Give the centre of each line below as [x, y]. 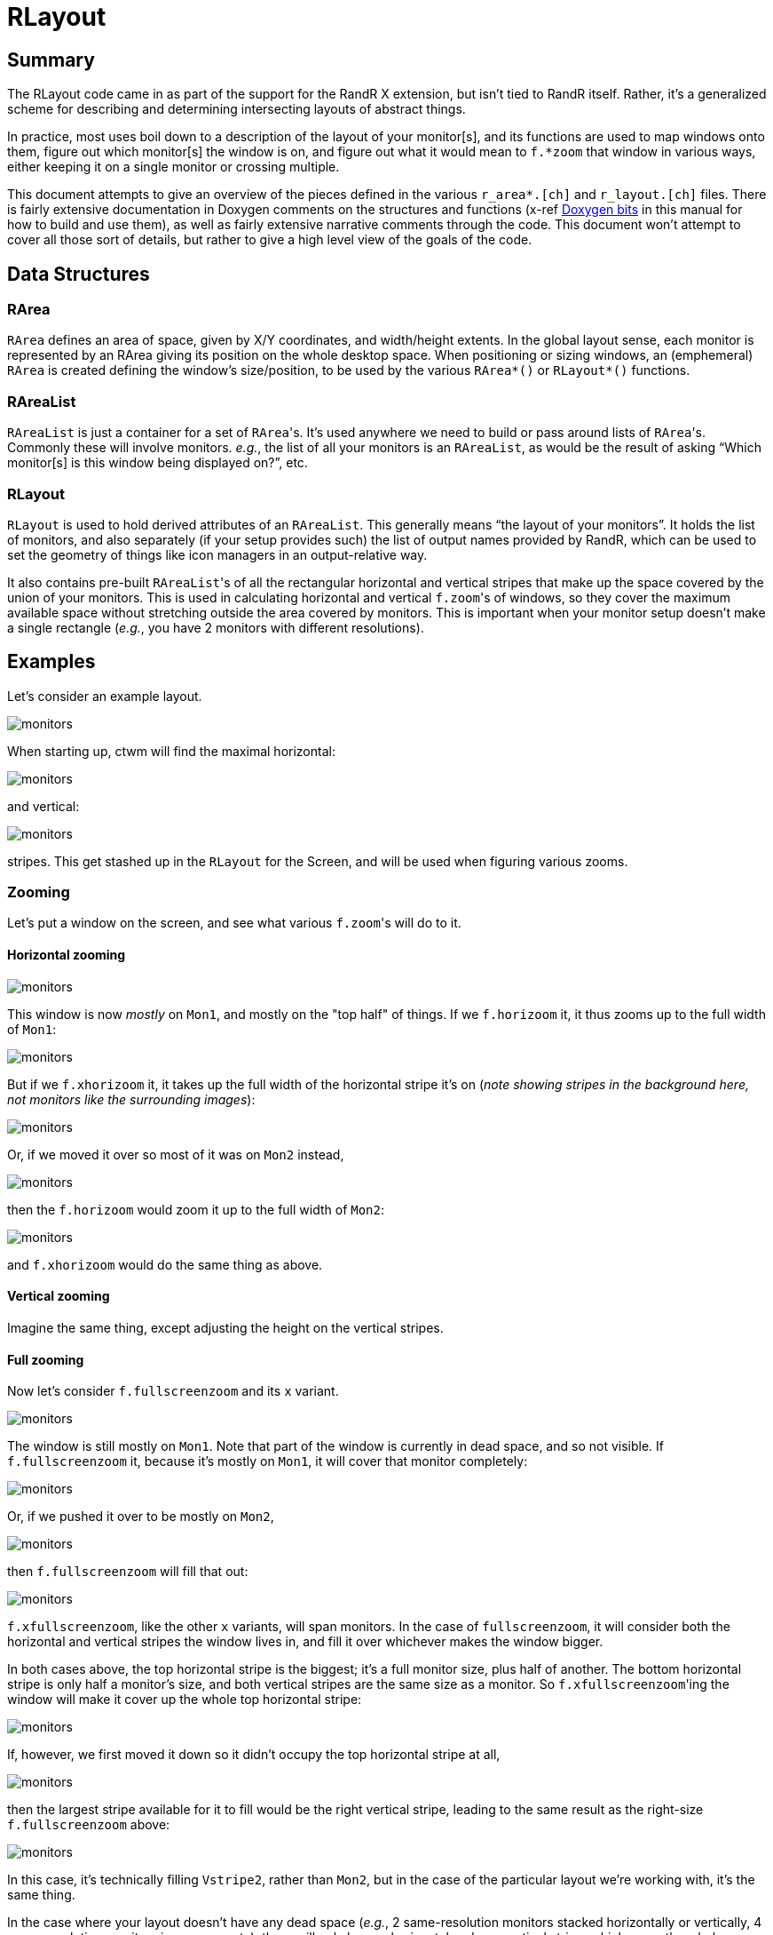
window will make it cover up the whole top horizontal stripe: [185, 1700]
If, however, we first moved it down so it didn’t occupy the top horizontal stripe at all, [254, 1755]
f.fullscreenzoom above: [89, 1825]
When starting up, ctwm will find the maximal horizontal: [171, 751]
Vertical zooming [59, 1296]
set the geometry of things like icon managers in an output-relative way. [217, 554]
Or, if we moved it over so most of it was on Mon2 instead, [176, 1154]
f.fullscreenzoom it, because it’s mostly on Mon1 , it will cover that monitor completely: [268, 1461]
